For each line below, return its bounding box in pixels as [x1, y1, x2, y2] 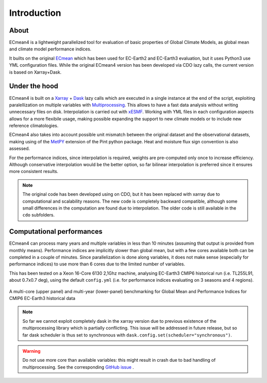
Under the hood [9, 82, 59, 90]
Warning [22, 348, 41, 354]
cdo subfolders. [22, 212, 55, 218]
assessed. [9, 146, 30, 152]
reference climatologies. [9, 123, 59, 128]
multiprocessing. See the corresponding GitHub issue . [22, 364, 134, 370]
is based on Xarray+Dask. [9, 69, 62, 75]
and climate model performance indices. [9, 46, 91, 52]
